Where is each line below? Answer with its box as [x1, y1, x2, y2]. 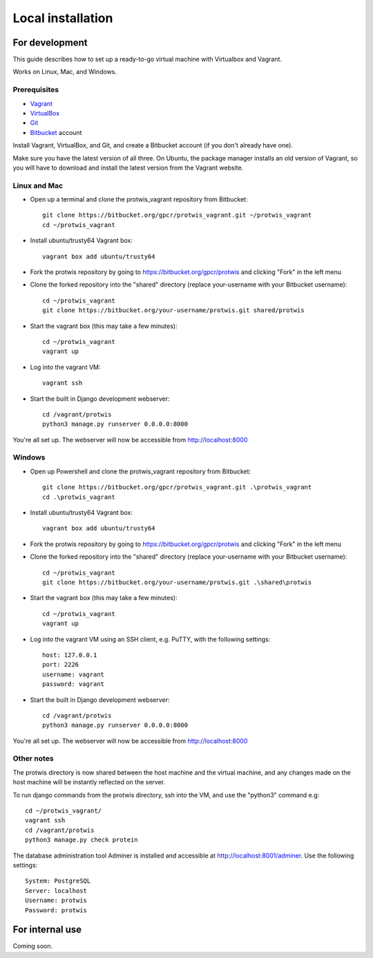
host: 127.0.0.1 [42, 651, 97, 659]
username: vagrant [42, 670, 105, 678]
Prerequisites [12, 85, 59, 95]
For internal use [12, 924, 82, 936]
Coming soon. [12, 942, 53, 950]
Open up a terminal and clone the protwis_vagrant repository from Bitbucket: [30, 195, 248, 204]
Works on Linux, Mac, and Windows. [12, 68, 117, 76]
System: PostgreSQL [25, 877, 91, 885]
